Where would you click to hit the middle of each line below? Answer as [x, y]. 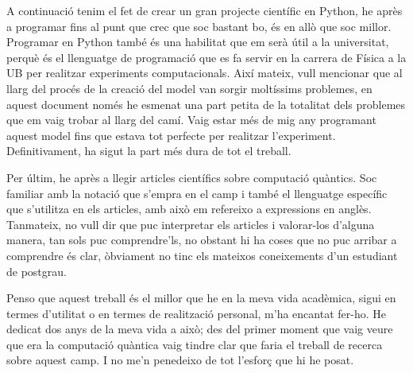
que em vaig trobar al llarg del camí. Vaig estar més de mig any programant [191, 120]
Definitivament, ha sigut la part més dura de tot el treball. [149, 151]
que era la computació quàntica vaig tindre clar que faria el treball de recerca [195, 344]
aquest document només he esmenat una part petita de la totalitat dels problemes [206, 104]
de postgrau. [37, 271]
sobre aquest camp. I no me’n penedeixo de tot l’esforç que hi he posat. [180, 360]
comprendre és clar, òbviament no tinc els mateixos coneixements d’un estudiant [202, 255]
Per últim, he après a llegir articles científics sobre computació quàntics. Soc [192, 177]
